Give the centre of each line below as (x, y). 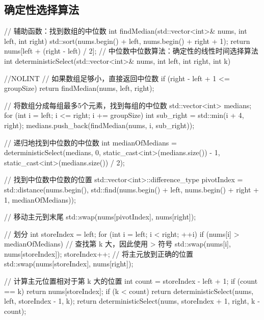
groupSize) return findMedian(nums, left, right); (79, 88)
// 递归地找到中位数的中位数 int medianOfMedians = (90, 142)
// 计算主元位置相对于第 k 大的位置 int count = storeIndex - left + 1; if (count (131, 281)
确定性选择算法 (42, 9)
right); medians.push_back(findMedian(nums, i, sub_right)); (99, 125)
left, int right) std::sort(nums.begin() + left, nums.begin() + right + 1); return (127, 41)
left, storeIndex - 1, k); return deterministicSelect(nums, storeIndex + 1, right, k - (132, 301)
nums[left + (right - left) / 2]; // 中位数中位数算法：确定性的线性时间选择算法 (131, 51)
